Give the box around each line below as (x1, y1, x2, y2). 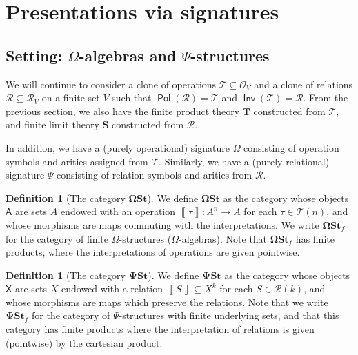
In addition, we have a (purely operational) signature (6, 140, 230, 154)
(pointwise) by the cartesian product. (6, 335, 163, 349)
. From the (303, 90, 348, 105)
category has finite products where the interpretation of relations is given (6, 322, 315, 336)
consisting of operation (243, 140, 339, 154)
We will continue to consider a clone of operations (6, 77, 217, 91)
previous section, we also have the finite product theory (6, 103, 240, 118)
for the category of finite (6, 231, 109, 245)
